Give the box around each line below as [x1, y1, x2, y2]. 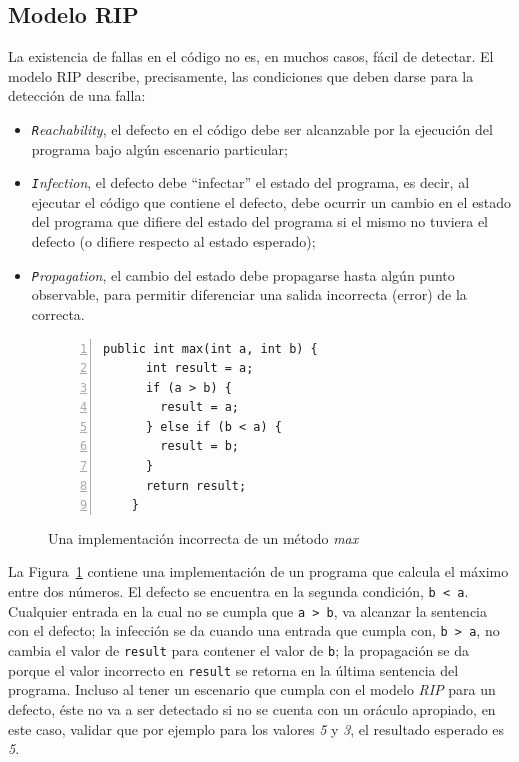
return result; [145, 478, 247, 493]
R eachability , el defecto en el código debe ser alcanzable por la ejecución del [31, 118, 493, 139]
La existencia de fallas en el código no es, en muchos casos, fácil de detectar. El [8, 46, 494, 67]
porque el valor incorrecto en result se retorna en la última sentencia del [8, 659, 459, 680]
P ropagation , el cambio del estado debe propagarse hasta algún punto [31, 264, 455, 285]
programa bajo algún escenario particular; [31, 138, 288, 159]
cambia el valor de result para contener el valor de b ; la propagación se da [8, 640, 470, 661]
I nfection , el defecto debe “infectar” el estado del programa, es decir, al [31, 172, 470, 193]
